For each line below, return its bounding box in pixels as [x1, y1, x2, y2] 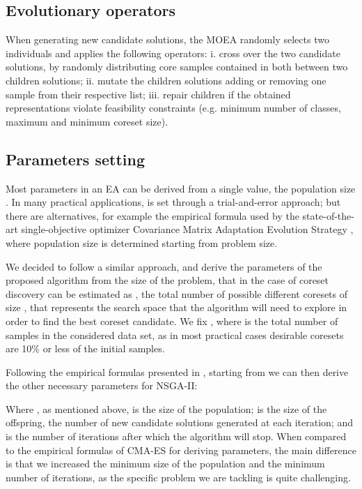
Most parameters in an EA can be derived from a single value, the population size [6, 181, 356, 195]
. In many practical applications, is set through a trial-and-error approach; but [6, 195, 341, 209]
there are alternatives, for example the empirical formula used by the [6, 208, 299, 223]
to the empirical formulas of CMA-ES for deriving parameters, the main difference [6, 442, 356, 457]
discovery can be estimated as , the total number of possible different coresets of [6, 286, 348, 301]
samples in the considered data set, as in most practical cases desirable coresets [6, 327, 344, 342]
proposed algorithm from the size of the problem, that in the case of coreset [6, 273, 329, 287]
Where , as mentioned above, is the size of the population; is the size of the [6, 401, 327, 416]
